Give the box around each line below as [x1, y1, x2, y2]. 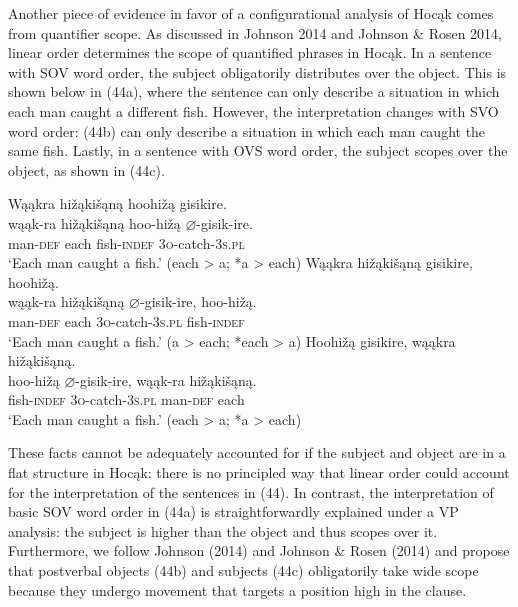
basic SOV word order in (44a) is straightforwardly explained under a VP [8, 501, 459, 522]
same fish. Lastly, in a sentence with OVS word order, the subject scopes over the [8, 140, 508, 161]
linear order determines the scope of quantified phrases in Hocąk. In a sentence [8, 42, 492, 63]
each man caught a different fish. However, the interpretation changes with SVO [8, 100, 499, 121]
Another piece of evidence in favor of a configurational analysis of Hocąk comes [8, 3, 494, 23]
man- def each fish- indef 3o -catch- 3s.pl [8, 232, 245, 253]
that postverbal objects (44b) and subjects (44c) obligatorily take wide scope [8, 560, 479, 581]
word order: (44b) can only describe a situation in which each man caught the [8, 120, 486, 141]
